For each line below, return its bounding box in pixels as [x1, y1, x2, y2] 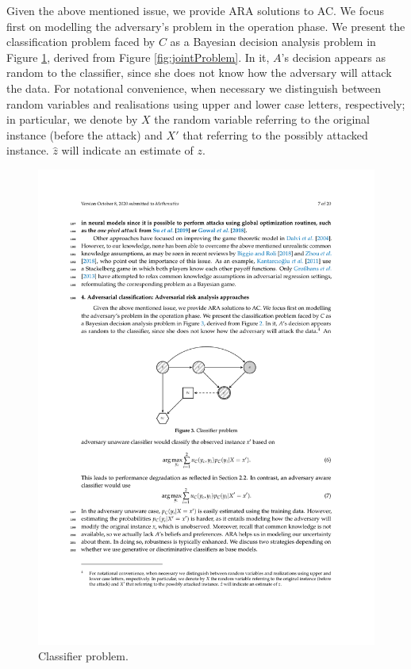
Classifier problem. [38, 648, 129, 664]
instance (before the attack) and [6, 126, 163, 143]
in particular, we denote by [6, 111, 138, 128]
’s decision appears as [281, 48, 386, 65]
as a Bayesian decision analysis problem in [170, 33, 376, 50]
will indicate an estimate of [61, 142, 194, 159]
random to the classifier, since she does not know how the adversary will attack [6, 64, 392, 81]
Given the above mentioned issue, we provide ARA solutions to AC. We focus [6, 2, 384, 18]
